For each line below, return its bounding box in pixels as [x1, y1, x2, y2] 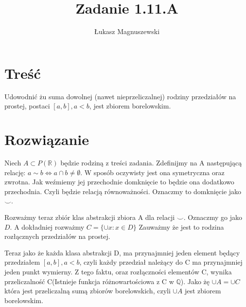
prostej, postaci [4, 101, 50, 111]
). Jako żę [180, 276, 210, 286]
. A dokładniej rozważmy [10, 221, 85, 232]
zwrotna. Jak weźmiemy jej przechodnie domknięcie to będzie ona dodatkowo [4, 177, 234, 187]
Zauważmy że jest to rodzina [139, 221, 224, 232]
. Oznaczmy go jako [183, 212, 242, 222]
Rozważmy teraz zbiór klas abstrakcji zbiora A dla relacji [4, 212, 175, 222]
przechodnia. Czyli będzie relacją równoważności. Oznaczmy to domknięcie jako [4, 186, 242, 196]
